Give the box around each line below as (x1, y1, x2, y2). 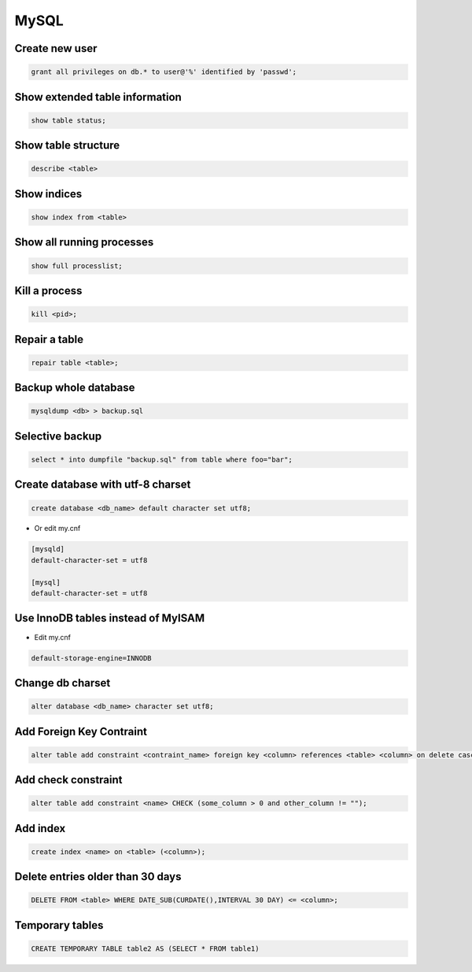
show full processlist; (31, 261, 124, 271)
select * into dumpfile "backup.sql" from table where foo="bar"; (31, 455, 293, 464)
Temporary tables (14, 919, 104, 932)
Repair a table (14, 333, 84, 346)
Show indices (14, 187, 83, 201)
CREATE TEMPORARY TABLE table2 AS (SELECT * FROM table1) (31, 944, 260, 953)
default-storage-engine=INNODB (31, 654, 153, 662)
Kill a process (14, 284, 83, 297)
